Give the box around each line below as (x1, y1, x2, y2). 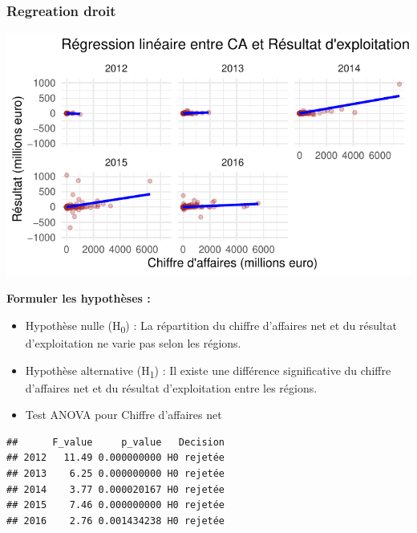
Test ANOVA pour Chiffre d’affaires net (25, 406, 222, 423)
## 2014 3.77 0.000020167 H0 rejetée (6, 483, 225, 495)
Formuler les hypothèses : (6, 290, 151, 307)
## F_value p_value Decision (6, 436, 225, 448)
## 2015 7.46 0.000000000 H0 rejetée (6, 499, 225, 511)
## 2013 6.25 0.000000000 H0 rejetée (6, 468, 225, 480)
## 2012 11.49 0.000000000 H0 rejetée (6, 452, 225, 464)
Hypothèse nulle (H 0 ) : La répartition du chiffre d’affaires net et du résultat (25, 316, 397, 336)
